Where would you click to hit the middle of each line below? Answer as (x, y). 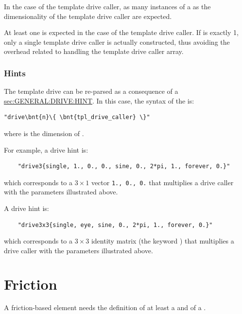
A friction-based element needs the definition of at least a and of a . (105, 307)
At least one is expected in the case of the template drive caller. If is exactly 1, (121, 32)
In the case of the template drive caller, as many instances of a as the (107, 6)
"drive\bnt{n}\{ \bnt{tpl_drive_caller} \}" (77, 117)
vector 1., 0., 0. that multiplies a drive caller (162, 182)
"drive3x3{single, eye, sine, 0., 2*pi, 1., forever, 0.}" (115, 225)
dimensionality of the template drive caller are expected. (88, 16)
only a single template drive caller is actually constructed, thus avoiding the (117, 42)
